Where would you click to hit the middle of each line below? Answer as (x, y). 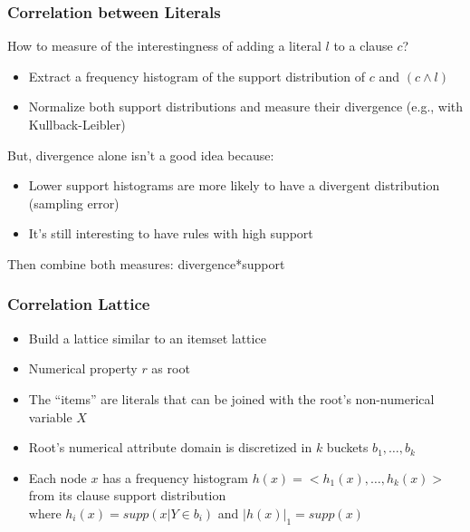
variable (50, 416)
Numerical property (83, 368)
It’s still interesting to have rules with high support (171, 233)
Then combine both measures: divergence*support (146, 263)
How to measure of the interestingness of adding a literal (164, 46)
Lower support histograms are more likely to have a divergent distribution (234, 185)
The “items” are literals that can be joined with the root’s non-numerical (231, 398)
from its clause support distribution (127, 495)
